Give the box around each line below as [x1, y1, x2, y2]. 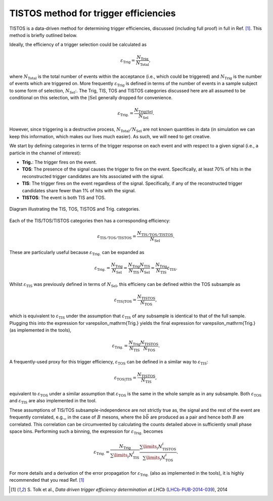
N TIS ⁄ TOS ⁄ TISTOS [137, 230, 173, 237]
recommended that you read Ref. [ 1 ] [9, 477, 84, 483]
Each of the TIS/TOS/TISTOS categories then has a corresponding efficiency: [9, 218, 170, 224]
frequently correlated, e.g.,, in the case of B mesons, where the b [9, 414, 147, 420]
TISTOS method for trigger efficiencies [9, 8, 176, 19]
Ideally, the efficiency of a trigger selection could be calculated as [9, 41, 147, 48]
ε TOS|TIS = [114, 374, 136, 382]
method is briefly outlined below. [9, 32, 78, 38]
